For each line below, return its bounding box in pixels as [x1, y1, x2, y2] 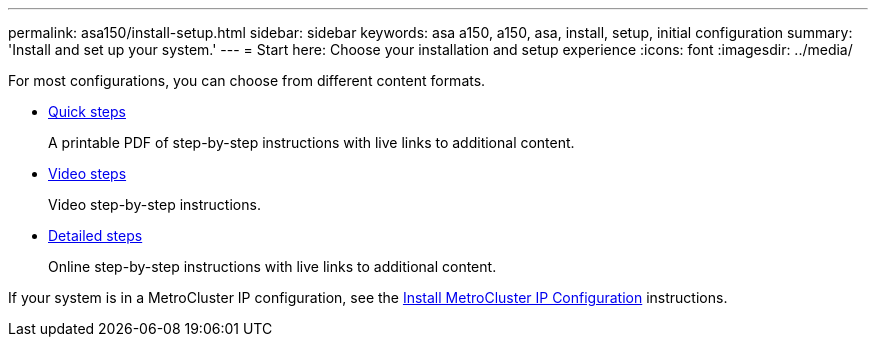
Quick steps [48, 103, 126, 120]
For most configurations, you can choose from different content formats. [8, 72, 486, 89]
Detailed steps [48, 227, 143, 244]
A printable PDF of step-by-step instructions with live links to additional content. [48, 134, 575, 151]
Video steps [48, 165, 127, 182]
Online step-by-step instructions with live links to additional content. [48, 258, 497, 275]
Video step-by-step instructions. [48, 196, 261, 213]
